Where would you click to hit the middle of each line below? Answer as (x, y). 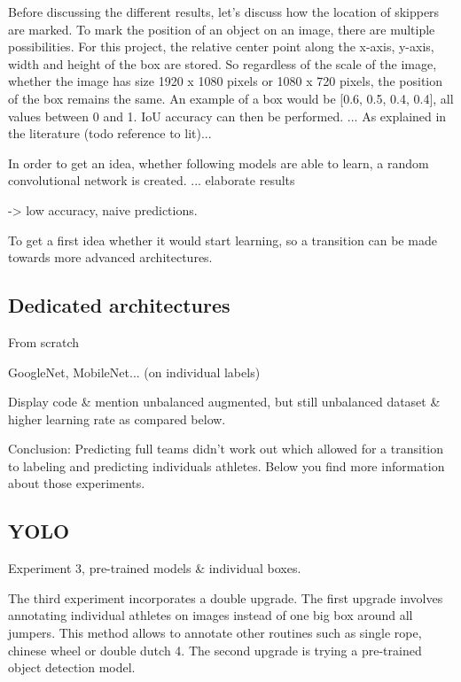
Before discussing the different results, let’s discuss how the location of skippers (224, 12)
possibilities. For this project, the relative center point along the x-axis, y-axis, (221, 46)
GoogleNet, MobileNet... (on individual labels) (134, 372)
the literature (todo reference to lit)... (110, 133)
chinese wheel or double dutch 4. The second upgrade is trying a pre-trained (215, 650)
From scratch (44, 341)
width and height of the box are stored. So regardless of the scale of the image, (223, 63)
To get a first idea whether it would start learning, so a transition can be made (223, 240)
